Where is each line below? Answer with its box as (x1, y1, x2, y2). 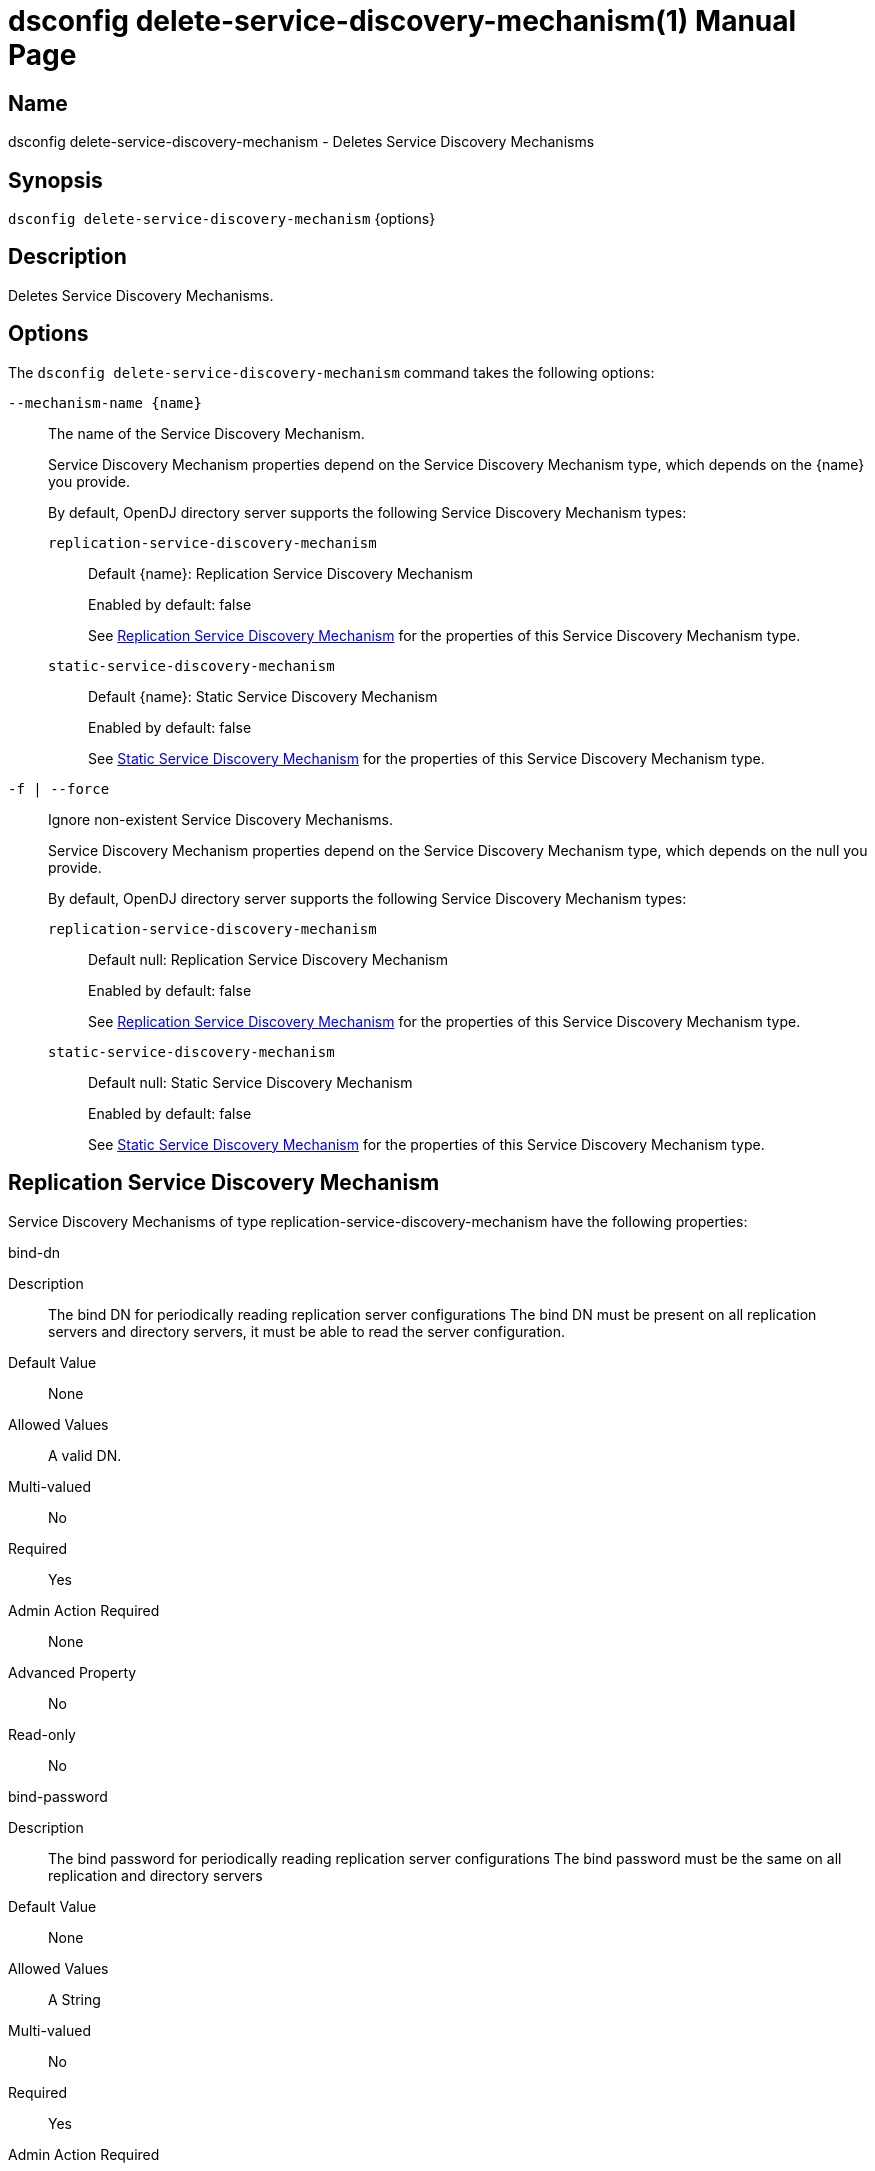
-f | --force (8, 780, 110, 797)
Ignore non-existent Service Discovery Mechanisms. (48, 810, 393, 828)
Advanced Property (8, 1663, 137, 1681)
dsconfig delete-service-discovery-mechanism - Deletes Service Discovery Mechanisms (8, 133, 595, 151)
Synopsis (8, 167, 103, 193)
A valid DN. (48, 1446, 122, 1464)
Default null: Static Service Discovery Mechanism (88, 1073, 413, 1091)
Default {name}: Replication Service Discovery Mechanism (88, 564, 473, 582)
